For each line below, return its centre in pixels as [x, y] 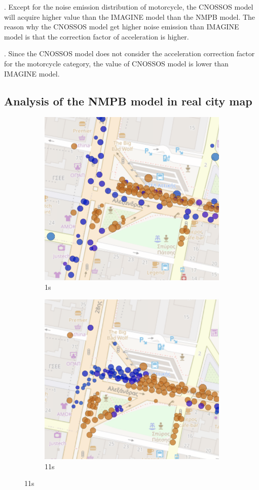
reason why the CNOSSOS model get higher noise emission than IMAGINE [122, 27]
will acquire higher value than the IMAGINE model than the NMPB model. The [130, 16]
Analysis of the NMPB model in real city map [128, 101]
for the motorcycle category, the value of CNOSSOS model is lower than [116, 63]
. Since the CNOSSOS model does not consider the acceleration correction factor [129, 53]
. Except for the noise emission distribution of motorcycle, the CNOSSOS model [129, 7]
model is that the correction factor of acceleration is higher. [97, 36]
